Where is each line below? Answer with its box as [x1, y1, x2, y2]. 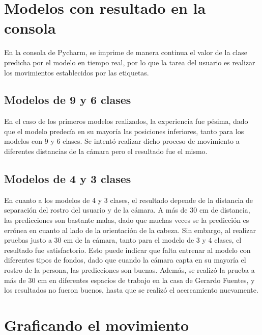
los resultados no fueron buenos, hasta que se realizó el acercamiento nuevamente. [4, 285, 258, 295]
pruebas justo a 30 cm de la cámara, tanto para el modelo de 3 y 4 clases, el [4, 235, 242, 245]
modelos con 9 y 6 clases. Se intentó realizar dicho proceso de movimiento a [4, 136, 240, 146]
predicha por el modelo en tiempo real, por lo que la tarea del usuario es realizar [4, 57, 255, 67]
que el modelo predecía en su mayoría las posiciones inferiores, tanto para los [4, 125, 244, 136]
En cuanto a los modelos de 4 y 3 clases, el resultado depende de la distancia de [4, 194, 253, 205]
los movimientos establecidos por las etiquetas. [4, 67, 149, 78]
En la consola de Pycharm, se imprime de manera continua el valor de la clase [4, 47, 247, 58]
